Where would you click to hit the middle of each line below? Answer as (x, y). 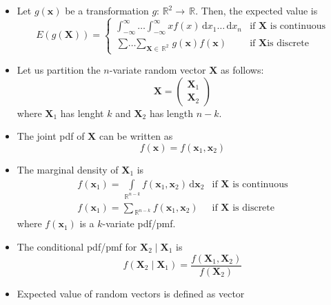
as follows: (242, 70)
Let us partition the (59, 70)
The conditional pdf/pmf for (77, 246)
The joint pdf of (51, 136)
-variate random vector (158, 70)
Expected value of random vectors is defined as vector (131, 293)
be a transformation (107, 10)
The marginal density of (68, 170)
